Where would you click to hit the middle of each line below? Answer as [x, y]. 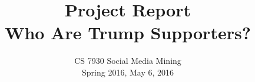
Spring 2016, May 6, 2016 [127, 72]
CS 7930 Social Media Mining [128, 61]
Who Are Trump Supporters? [128, 33]
